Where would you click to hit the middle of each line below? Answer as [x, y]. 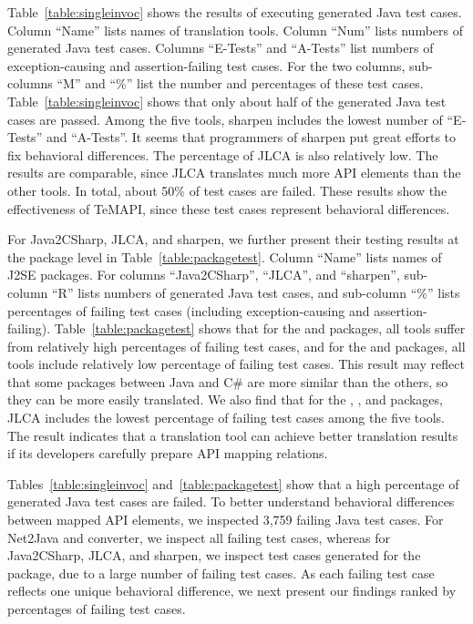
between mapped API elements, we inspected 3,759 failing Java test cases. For [226, 520]
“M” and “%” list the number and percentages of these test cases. [240, 83]
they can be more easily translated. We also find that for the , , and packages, [225, 399]
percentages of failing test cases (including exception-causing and [189, 310]
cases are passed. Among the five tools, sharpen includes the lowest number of [225, 119]
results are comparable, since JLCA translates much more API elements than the [234, 173]
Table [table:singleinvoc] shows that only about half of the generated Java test [227, 101]
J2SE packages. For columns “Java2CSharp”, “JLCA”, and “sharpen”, [204, 275]
